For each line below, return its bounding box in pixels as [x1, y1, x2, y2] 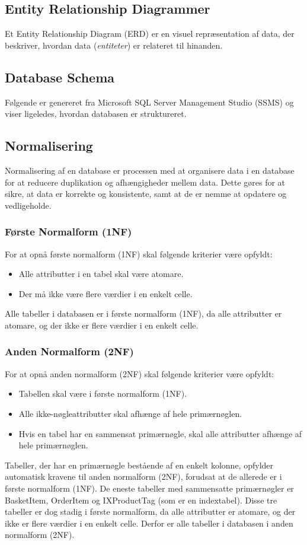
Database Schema [5, 68, 115, 86]
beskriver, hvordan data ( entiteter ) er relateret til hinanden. [5, 39, 223, 51]
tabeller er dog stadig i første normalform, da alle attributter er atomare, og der [5, 505, 296, 518]
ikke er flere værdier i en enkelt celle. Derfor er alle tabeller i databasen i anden [5, 517, 293, 529]
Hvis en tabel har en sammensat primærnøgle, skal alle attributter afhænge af [18, 427, 302, 439]
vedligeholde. [5, 199, 52, 211]
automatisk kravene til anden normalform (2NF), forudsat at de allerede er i [5, 470, 282, 483]
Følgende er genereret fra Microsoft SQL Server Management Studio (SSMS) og [5, 95, 294, 108]
